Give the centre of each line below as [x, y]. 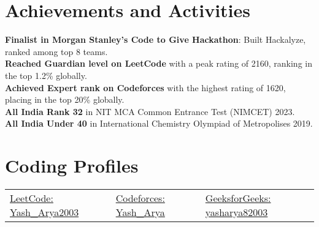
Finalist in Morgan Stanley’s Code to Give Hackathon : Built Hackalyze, [156, 39]
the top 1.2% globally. [46, 75]
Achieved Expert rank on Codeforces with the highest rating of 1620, [145, 87]
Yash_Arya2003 [44, 212]
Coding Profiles [72, 166]
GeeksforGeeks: [238, 198]
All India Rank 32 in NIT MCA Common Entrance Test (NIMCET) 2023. [150, 111]
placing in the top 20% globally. [65, 99]
